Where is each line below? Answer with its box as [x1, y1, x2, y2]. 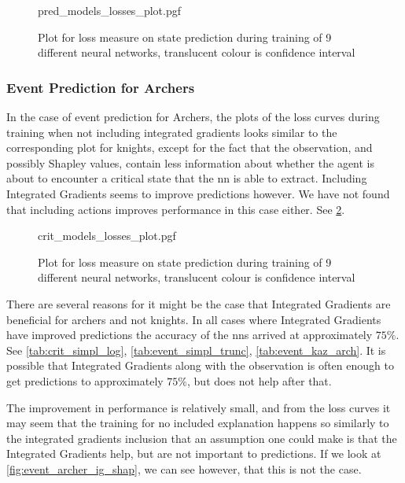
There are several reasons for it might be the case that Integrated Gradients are [6, 295, 391, 312]
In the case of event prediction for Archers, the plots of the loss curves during [6, 109, 380, 124]
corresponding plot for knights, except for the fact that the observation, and [6, 139, 373, 156]
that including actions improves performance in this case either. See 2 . [6, 201, 345, 217]
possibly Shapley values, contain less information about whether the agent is [6, 154, 375, 171]
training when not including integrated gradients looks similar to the [6, 124, 337, 140]
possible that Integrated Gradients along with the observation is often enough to [6, 357, 394, 374]
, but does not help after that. [187, 372, 332, 389]
